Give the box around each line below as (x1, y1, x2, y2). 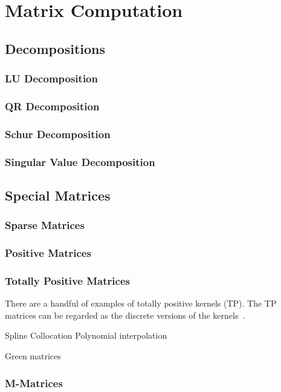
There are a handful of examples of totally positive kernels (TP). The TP (5, 297, 277, 310)
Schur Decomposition (5, 126, 111, 141)
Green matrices (5, 350, 61, 362)
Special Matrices (5, 185, 111, 204)
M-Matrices (5, 375, 63, 390)
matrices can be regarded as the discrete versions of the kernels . (5, 308, 245, 321)
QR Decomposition (5, 98, 100, 113)
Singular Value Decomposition (5, 154, 155, 169)
